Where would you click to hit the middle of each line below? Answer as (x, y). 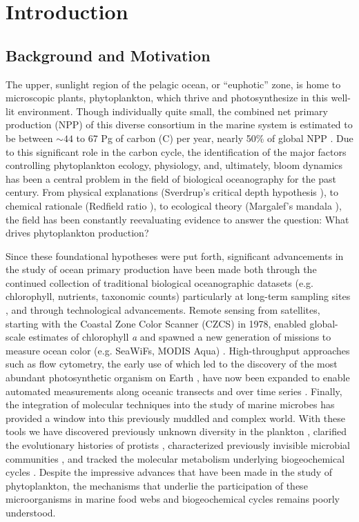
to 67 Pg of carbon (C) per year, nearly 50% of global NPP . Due (215, 138)
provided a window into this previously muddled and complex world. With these (175, 418)
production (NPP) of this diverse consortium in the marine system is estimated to (179, 124)
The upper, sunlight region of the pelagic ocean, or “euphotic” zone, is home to (173, 84)
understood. (31, 512)
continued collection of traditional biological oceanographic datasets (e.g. (159, 282)
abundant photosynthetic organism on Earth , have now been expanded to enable (178, 378)
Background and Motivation (108, 55)
